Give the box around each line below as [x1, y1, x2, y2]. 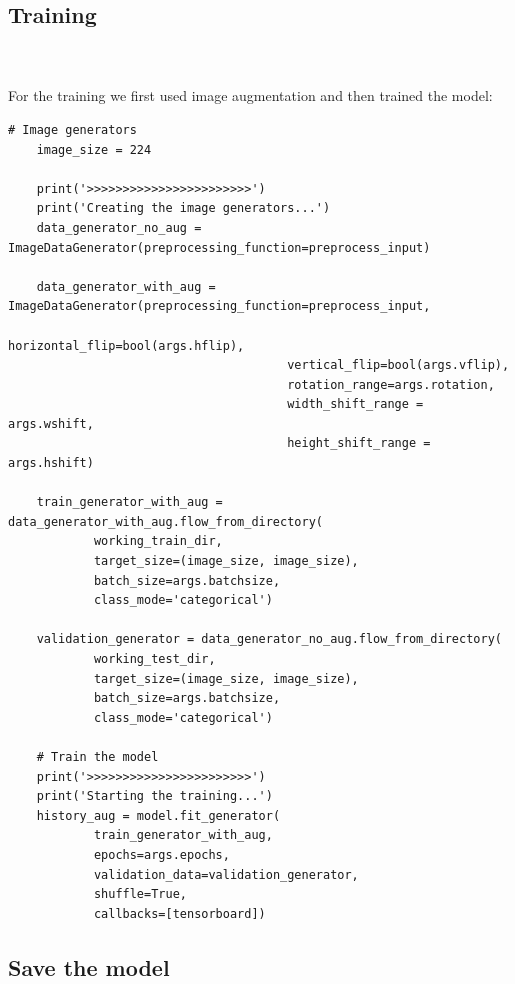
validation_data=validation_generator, [93, 867, 359, 882]
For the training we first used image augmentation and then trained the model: [8, 85, 493, 106]
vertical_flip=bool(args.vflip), [287, 358, 510, 373]
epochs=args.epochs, [93, 847, 230, 862]
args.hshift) [8, 456, 94, 471]
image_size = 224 [36, 142, 152, 157]
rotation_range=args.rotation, [287, 377, 495, 392]
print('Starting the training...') [36, 789, 273, 804]
